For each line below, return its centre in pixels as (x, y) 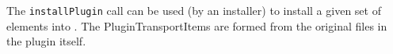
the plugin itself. (46, 41)
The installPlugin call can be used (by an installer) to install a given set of (194, 10)
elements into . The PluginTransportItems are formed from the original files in (197, 25)
